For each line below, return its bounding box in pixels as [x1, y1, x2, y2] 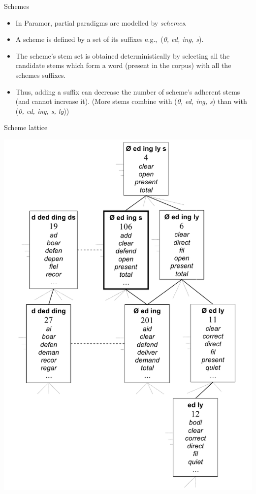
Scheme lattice [4, 122, 48, 132]
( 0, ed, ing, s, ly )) [15, 105, 69, 116]
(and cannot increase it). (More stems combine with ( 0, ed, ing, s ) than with [15, 96, 247, 106]
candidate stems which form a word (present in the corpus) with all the [15, 60, 231, 70]
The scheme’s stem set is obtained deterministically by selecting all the [15, 50, 230, 61]
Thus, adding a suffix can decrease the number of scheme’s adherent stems [15, 86, 240, 97]
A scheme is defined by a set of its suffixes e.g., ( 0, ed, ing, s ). [15, 34, 204, 44]
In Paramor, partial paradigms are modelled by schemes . [15, 17, 187, 28]
